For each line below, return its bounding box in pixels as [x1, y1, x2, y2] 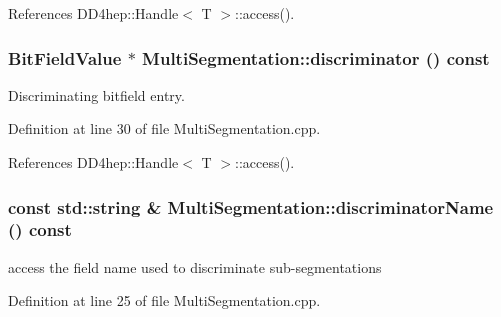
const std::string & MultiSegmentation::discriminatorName [8, 194, 494, 219]
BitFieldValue [8, 45, 122, 70]
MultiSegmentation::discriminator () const [142, 45, 490, 70]
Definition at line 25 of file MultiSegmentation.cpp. [8, 290, 321, 311]
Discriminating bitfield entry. [8, 84, 185, 105]
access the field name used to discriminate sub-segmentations [8, 256, 382, 277]
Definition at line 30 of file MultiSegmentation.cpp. [8, 118, 321, 139]
